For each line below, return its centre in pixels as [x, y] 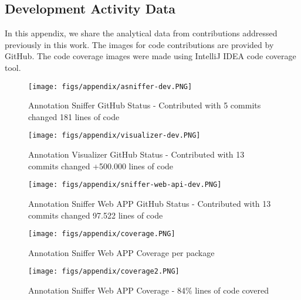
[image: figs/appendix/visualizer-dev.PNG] [114, 136]
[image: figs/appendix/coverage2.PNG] [104, 272]
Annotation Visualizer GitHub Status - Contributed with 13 [136, 154]
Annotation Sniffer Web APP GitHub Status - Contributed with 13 [150, 203]
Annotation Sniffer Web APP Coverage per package [121, 252]
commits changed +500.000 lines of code [101, 166]
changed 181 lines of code [74, 116]
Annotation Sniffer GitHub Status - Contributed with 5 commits [145, 105]
